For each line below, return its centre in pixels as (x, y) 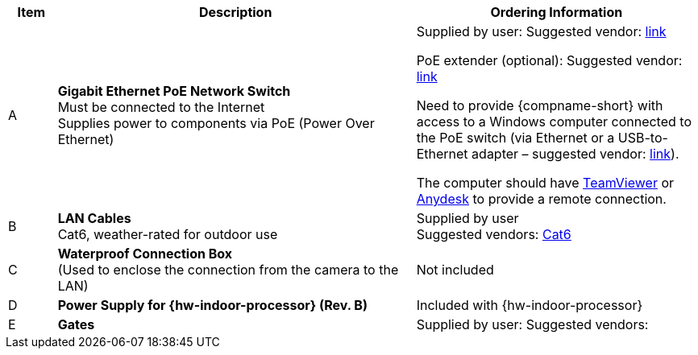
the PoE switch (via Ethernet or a (515, 138)
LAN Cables (94, 218)
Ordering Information (557, 12)
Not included (455, 270)
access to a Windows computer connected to (554, 122)
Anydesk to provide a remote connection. (541, 199)
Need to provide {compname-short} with (540, 105)
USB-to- (643, 138)
